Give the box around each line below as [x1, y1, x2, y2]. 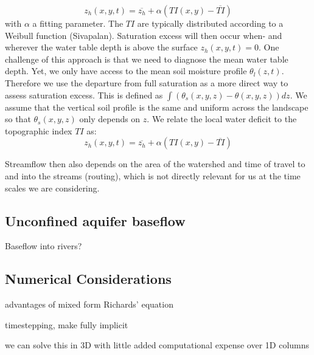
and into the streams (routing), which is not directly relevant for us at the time [5, 169, 301, 182]
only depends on [79, 112, 141, 125]
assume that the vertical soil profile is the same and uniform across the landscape [5, 100, 309, 113]
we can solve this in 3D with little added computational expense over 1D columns [5, 339, 310, 351]
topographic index [5, 124, 72, 137]
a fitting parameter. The [32, 17, 124, 29]
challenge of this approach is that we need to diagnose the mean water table [5, 52, 288, 65]
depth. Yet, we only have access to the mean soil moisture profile [5, 64, 247, 77]
